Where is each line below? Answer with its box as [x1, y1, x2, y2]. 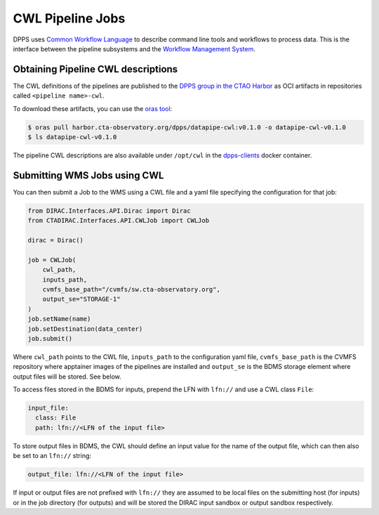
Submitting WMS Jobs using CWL [13, 169, 164, 181]
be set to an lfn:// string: [13, 452, 91, 460]
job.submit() [27, 334, 73, 342]
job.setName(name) [27, 315, 91, 323]
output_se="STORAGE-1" [42, 295, 121, 304]
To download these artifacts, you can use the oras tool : [13, 104, 173, 112]
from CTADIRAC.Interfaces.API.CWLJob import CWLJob [27, 216, 210, 225]
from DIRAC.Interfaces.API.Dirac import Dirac [27, 207, 191, 214]
